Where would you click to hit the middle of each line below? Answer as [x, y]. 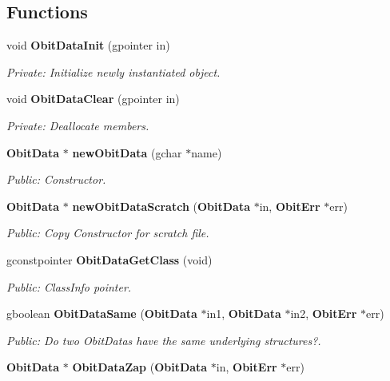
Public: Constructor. [56, 179]
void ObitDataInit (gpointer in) [88, 45]
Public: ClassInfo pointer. [69, 286]
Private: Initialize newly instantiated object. [113, 71]
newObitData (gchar [127, 152]
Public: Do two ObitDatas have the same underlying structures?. [164, 340]
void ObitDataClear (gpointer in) [93, 99]
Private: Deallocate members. [78, 125]
